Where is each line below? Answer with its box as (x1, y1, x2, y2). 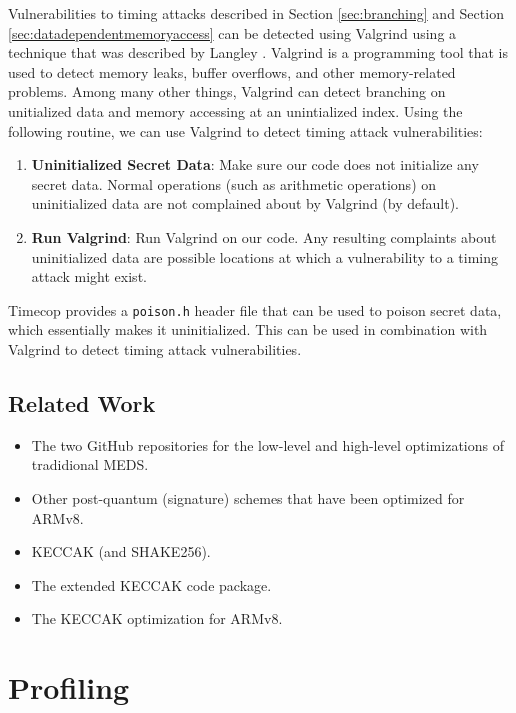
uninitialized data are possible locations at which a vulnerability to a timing (31, 246, 499, 267)
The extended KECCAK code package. (31, 574, 272, 595)
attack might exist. (31, 266, 147, 287)
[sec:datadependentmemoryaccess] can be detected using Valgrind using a (8, 22, 457, 43)
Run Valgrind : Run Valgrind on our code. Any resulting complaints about (31, 226, 497, 247)
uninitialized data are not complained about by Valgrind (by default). (31, 193, 459, 214)
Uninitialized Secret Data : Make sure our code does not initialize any (31, 154, 479, 175)
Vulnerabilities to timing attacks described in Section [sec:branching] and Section (8, 3, 504, 23)
